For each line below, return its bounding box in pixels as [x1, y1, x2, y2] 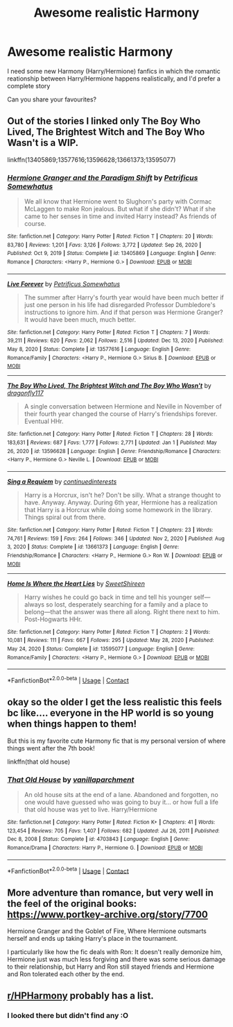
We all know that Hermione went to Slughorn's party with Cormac [24, 197, 212, 206]
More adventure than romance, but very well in [7, 887, 214, 898]
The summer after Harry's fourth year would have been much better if [24, 293, 224, 302]
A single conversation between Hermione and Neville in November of [24, 402, 222, 411]
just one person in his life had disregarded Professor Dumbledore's [24, 300, 216, 309]
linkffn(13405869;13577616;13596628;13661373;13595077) [7, 155, 176, 164]
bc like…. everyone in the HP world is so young [7, 707, 214, 719]
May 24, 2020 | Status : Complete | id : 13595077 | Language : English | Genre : [7, 645, 196, 652]
